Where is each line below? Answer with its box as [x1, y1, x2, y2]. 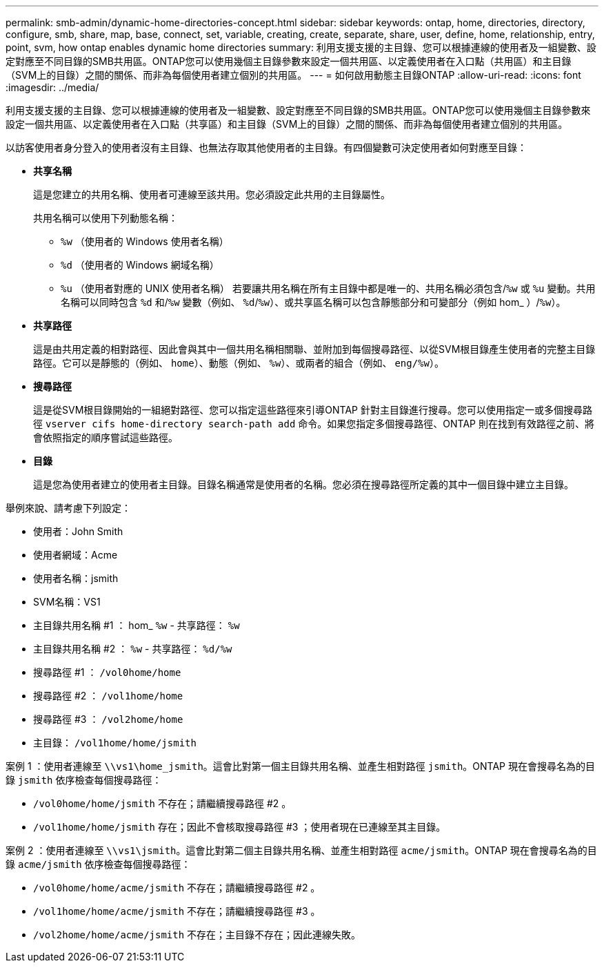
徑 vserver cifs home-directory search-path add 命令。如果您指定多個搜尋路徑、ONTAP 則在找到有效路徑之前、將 [33, 418, 594, 429]
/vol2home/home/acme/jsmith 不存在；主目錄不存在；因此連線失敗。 [33, 929, 361, 940]
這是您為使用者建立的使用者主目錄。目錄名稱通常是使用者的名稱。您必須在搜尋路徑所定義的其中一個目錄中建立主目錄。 [33, 478, 574, 490]
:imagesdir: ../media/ [6, 81, 99, 93]
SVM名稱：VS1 [33, 596, 101, 608]
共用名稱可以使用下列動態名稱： [33, 212, 178, 224]
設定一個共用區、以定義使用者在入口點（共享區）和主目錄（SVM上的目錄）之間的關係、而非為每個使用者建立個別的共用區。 [6, 118, 568, 130]
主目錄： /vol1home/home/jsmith [33, 737, 197, 748]
